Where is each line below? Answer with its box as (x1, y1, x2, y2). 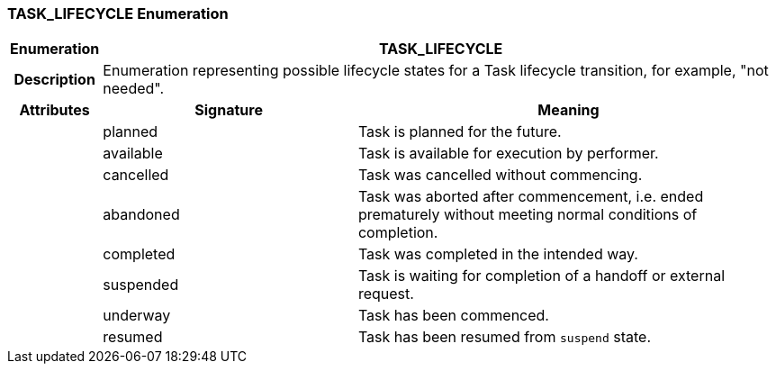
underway (103, 306, 171, 325)
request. (357, 285, 414, 303)
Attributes (19, 101, 90, 120)
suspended (103, 276, 179, 294)
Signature (194, 101, 263, 120)
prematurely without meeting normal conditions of (357, 205, 698, 224)
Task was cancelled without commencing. (357, 166, 643, 185)
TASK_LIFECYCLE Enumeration (7, 5, 229, 23)
